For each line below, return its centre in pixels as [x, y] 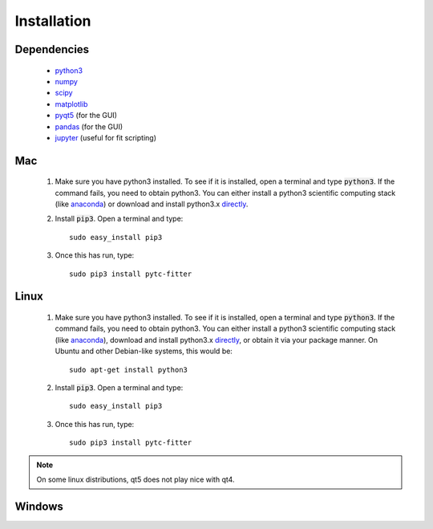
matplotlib [71, 104]
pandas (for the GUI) [89, 126]
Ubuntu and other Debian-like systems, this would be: [144, 351]
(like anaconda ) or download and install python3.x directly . [152, 204]
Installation [53, 21]
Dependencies [52, 49]
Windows [39, 506]
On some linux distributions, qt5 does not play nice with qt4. [136, 479]
